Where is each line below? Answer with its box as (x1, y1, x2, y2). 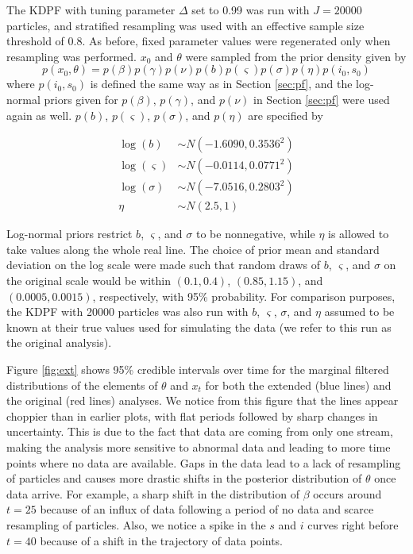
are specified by (248, 106, 323, 123)
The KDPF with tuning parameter (6, 2, 176, 17)
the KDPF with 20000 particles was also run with (6, 303, 249, 320)
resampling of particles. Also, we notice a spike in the (6, 516, 266, 533)
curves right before (307, 516, 399, 533)
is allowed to (328, 225, 389, 242)
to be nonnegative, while (195, 225, 315, 242)
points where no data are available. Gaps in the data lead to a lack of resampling (6, 454, 401, 471)
